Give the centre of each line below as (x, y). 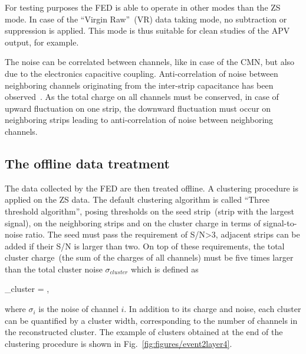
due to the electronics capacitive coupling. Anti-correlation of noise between (142, 73)
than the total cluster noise (54, 269)
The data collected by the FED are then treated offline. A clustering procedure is (152, 188)
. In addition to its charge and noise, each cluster (213, 309)
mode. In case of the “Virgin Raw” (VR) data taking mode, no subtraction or (146, 19)
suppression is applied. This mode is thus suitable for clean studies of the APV (147, 30)
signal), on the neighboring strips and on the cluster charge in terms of (133, 223)
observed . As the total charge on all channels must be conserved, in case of (142, 97)
